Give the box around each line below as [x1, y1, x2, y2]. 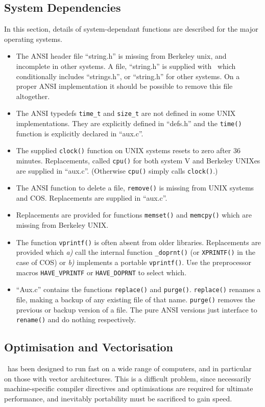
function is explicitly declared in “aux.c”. [16, 128, 143, 138]
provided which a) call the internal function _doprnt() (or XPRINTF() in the [16, 247, 256, 257]
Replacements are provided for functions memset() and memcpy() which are [16, 209, 252, 220]
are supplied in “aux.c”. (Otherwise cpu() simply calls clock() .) [16, 165, 218, 176]
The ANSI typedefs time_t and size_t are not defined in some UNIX [16, 108, 236, 118]
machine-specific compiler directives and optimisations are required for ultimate [4, 383, 253, 394]
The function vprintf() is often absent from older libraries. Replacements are [16, 236, 261, 247]
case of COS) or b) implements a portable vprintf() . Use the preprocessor [16, 257, 252, 268]
